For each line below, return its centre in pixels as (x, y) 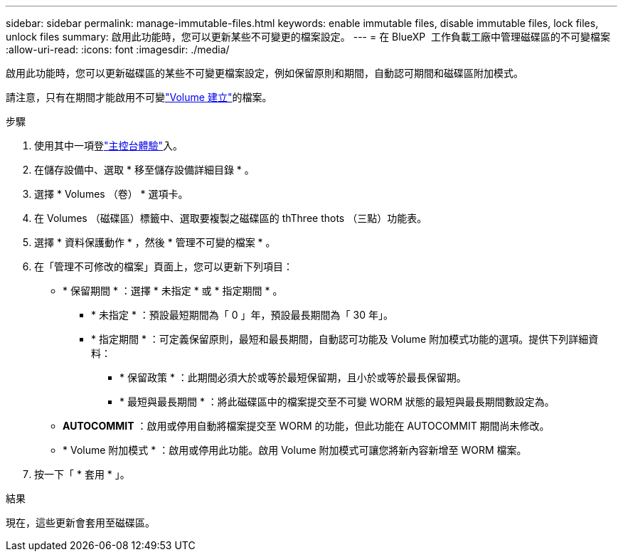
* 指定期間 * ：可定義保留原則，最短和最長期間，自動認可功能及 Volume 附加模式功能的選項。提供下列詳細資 (345, 339)
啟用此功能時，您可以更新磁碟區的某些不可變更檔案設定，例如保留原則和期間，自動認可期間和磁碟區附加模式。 (265, 73)
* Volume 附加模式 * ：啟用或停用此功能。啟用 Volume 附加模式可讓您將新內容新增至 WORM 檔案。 (295, 450)
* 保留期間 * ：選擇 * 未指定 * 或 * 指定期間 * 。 (173, 291)
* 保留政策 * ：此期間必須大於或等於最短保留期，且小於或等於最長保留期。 (293, 377)
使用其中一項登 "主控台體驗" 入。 (109, 145)
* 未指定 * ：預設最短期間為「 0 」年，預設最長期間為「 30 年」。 (242, 315)
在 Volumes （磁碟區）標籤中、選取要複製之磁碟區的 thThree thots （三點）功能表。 (231, 218)
